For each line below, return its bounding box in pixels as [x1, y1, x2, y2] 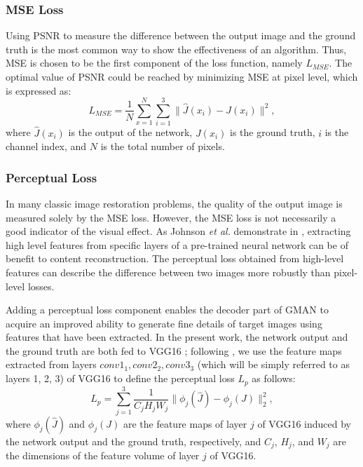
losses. [27, 278, 55, 293]
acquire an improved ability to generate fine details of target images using [6, 316, 322, 330]
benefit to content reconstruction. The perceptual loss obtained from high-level [6, 251, 344, 266]
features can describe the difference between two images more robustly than [6, 264, 331, 279]
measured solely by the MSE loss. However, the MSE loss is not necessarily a [6, 210, 336, 224]
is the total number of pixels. [100, 139, 225, 154]
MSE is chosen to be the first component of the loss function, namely [6, 55, 303, 70]
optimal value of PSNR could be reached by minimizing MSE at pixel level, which [6, 69, 358, 83]
